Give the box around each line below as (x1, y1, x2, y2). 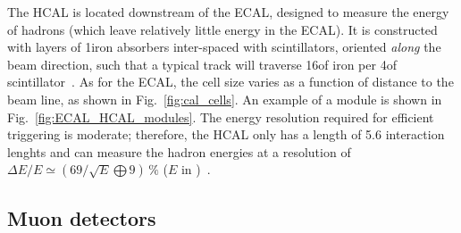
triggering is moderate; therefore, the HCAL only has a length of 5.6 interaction (7, 125, 445, 144)
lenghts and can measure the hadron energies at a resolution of (7, 142, 351, 161)
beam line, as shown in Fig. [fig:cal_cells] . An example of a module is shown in (7, 89, 442, 108)
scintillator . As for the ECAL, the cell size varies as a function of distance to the (7, 72, 454, 91)
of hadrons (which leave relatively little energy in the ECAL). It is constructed (7, 20, 438, 38)
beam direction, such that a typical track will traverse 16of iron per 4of (7, 54, 397, 73)
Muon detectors (7, 204, 156, 231)
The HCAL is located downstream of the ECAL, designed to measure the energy (7, 3, 449, 21)
